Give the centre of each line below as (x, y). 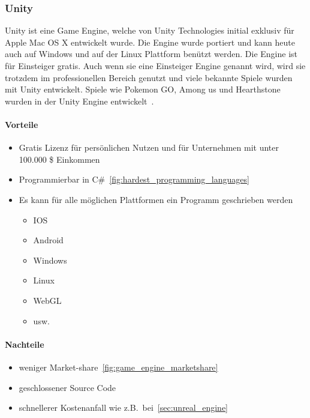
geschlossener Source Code (67, 387)
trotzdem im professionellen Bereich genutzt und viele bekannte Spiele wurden (149, 77)
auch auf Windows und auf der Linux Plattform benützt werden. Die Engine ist (151, 54)
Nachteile (25, 344)
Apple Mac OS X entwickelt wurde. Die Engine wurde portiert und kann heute (150, 42)
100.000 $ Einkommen (59, 159)
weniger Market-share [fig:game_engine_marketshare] (118, 367)
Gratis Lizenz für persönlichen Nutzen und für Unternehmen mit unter (149, 147)
